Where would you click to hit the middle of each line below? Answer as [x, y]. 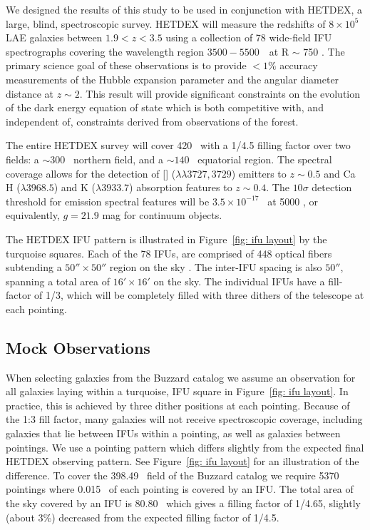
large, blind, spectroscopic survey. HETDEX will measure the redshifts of [166, 23]
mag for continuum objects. [162, 215]
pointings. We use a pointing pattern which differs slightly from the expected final [185, 447]
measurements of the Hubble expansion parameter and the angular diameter [173, 79]
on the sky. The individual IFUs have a [239, 281]
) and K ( [75, 187]
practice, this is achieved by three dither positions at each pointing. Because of [178, 405]
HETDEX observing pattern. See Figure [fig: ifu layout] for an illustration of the [183, 461]
